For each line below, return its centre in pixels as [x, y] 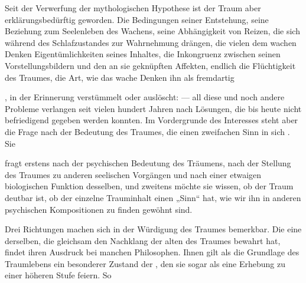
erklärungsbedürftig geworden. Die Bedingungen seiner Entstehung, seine [137, 19]
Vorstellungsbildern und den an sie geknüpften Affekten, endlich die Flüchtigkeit [150, 65]
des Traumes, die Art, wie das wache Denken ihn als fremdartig [120, 77]
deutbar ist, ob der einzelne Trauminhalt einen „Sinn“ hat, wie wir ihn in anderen [153, 197]
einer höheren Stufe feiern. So [58, 275]
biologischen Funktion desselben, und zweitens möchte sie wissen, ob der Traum [149, 186]
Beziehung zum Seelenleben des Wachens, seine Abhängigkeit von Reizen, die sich [152, 31]
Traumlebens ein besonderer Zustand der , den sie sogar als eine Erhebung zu [145, 263]
